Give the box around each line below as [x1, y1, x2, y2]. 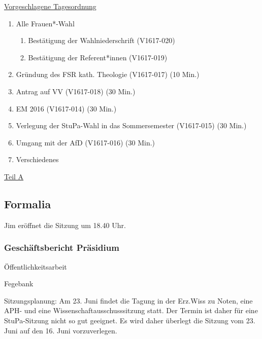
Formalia [4, 196, 51, 211]
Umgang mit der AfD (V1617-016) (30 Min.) [16, 137, 155, 147]
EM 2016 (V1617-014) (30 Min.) [16, 103, 117, 114]
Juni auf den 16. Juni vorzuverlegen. [4, 325, 117, 335]
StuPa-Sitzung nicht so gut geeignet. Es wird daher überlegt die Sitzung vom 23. [4, 315, 255, 325]
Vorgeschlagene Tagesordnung [4, 1, 96, 11]
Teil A [4, 171, 24, 181]
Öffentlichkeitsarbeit [4, 261, 67, 272]
